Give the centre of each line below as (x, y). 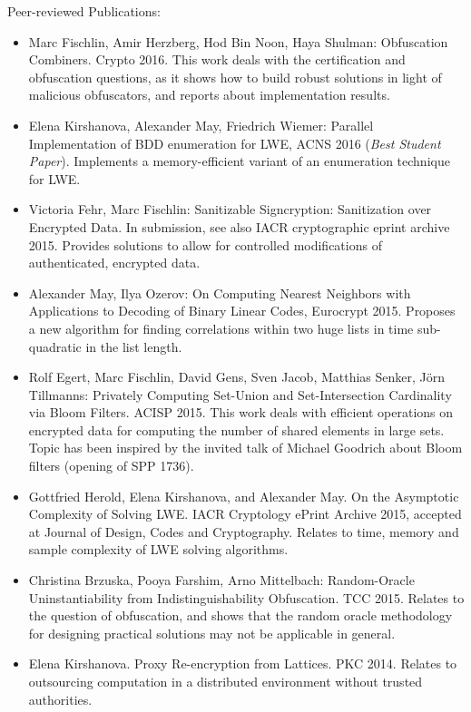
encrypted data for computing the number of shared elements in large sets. (236, 429)
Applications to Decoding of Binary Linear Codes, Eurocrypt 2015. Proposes (242, 311)
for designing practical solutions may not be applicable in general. (212, 633)
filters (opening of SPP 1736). (111, 466)
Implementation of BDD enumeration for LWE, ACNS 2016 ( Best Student (235, 143)
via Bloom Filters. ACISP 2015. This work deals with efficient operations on (241, 412)
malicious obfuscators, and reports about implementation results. (209, 95)
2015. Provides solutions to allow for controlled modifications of (205, 244)
